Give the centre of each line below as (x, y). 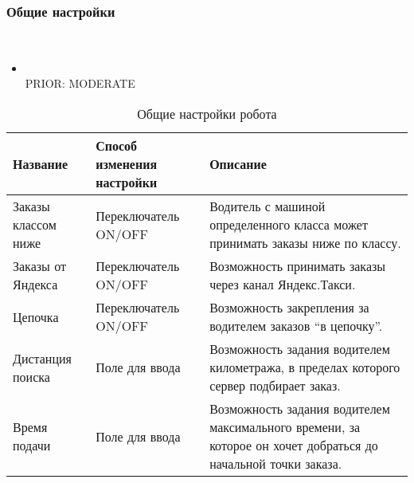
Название (41, 164)
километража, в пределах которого (305, 367)
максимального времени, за (285, 427)
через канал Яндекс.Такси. (283, 284)
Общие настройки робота (207, 114)
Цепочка (36, 316)
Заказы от (39, 266)
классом (35, 224)
